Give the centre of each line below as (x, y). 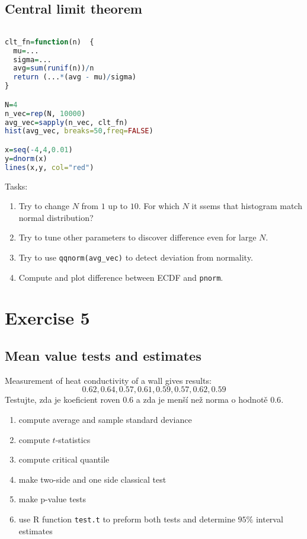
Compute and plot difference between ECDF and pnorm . (121, 277)
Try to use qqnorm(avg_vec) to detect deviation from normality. (136, 257)
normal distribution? (56, 217)
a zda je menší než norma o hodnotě (202, 400)
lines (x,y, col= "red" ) (49, 167)
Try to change (44, 206)
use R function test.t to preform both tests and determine (127, 519)
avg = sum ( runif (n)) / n (54, 68)
